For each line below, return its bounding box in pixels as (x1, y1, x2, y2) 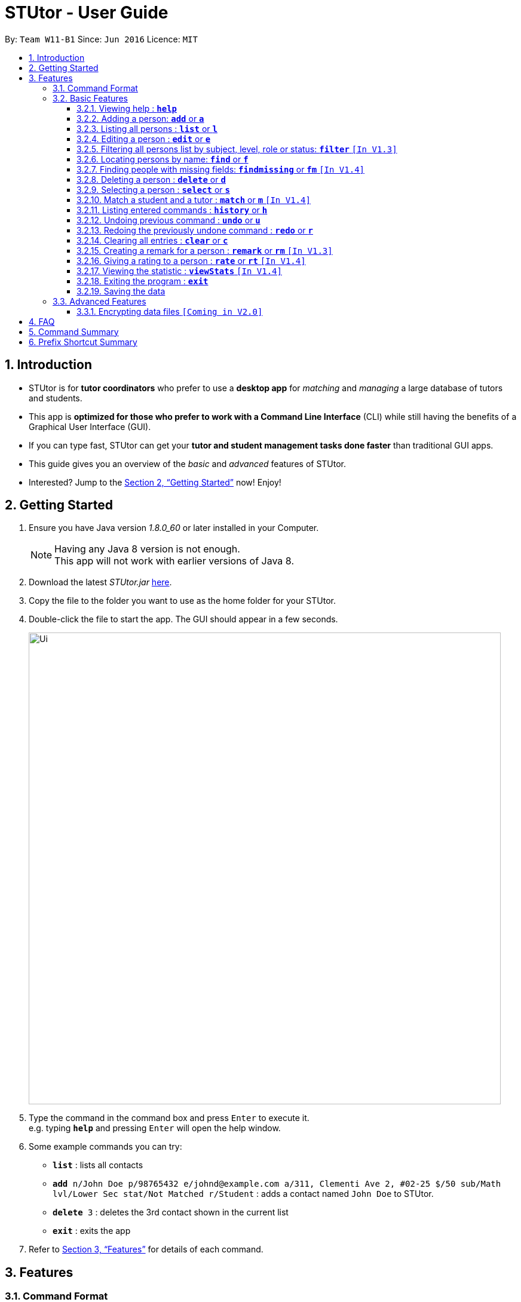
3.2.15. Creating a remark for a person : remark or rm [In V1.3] (76, 245, 333, 256)
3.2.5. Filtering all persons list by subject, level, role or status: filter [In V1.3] (76, 143, 397, 154)
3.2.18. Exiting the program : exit (76, 275, 209, 286)
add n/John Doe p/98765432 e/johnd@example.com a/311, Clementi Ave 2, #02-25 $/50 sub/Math (53, 1179, 501, 1189)
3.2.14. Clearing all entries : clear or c (76, 235, 228, 245)
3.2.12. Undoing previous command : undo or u (76, 214, 260, 225)
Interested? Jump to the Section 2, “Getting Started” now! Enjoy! (29, 477, 281, 487)
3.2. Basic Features (53, 93, 128, 103)
